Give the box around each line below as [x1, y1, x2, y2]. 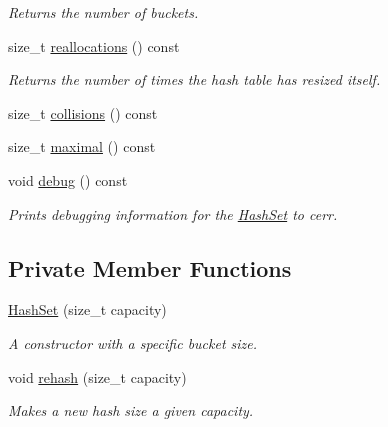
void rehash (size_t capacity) [8, 366, 187, 387]
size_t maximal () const [8, 136, 156, 157]
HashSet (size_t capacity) [8, 299, 167, 320]
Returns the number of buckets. [8, 2, 199, 22]
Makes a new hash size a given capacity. [8, 400, 254, 421]
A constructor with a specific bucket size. [8, 332, 258, 353]
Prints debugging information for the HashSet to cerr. [8, 203, 338, 224]
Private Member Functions [8, 252, 292, 283]
